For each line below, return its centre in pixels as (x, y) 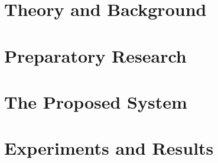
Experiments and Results (109, 148)
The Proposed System (96, 101)
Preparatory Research (95, 55)
